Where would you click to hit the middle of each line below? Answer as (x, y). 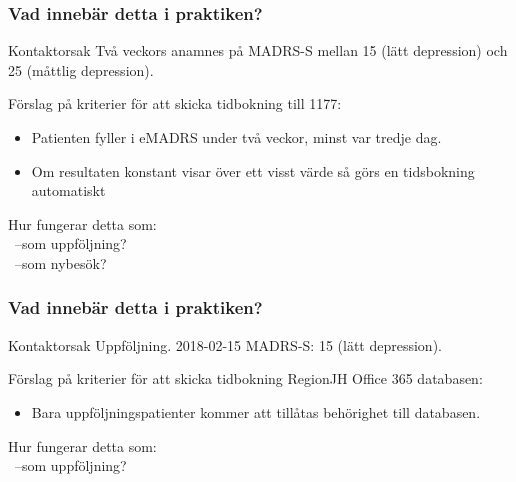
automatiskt (68, 190)
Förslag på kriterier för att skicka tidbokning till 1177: (175, 103)
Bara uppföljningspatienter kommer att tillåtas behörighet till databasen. (256, 411)
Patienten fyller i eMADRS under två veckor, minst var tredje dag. (236, 137)
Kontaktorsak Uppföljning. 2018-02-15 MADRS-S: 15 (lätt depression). (225, 344)
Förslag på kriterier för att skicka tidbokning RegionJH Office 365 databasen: (245, 378)
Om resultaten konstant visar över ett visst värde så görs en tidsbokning (253, 170)
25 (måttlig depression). (81, 69)
